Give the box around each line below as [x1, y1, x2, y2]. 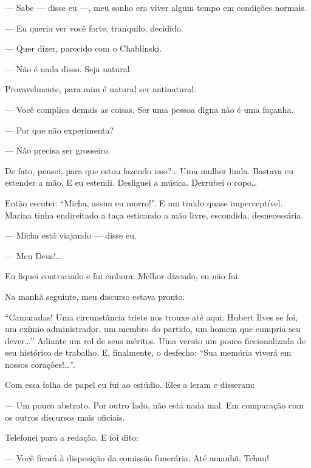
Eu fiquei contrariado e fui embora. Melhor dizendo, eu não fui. [5, 270, 241, 282]
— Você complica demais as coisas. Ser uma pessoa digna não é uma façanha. [5, 103, 294, 115]
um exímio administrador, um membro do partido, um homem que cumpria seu [5, 322, 301, 335]
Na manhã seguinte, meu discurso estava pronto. [5, 290, 185, 302]
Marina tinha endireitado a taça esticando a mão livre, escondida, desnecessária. [5, 208, 304, 221]
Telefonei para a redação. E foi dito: [5, 431, 139, 444]
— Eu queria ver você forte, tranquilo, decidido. [5, 21, 183, 34]
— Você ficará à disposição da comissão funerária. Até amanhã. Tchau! [5, 451, 269, 464]
